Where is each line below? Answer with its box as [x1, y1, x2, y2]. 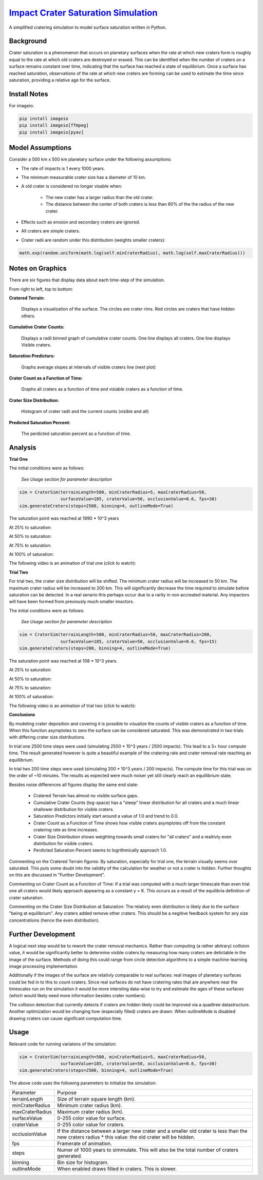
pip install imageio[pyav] [19, 129, 84, 135]
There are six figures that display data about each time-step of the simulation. [9, 277, 165, 283]
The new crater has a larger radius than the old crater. [45, 194, 154, 200]
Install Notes [9, 90, 48, 98]
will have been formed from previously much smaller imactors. [9, 599, 134, 605]
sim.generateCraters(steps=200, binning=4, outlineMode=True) [19, 645, 171, 651]
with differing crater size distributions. [9, 734, 85, 740]
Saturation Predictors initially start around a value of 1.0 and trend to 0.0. [33, 813, 179, 819]
